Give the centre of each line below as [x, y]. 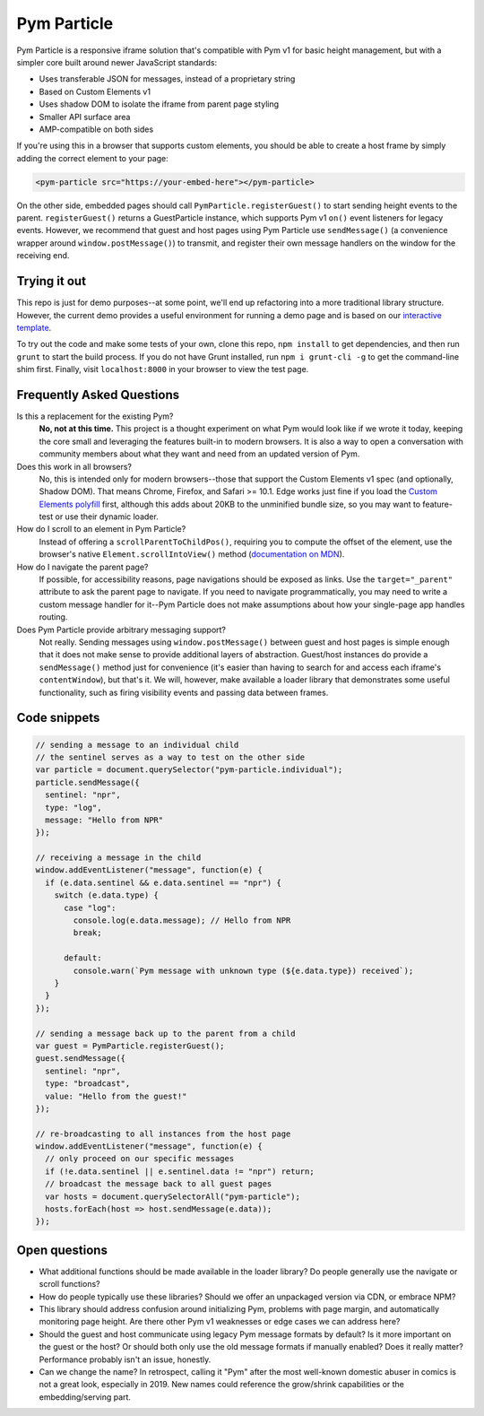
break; [87, 933]
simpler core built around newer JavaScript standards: [117, 62]
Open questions [62, 1250]
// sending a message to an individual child [137, 745]
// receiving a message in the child [118, 858]
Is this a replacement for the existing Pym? [95, 416]
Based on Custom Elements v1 [95, 91]
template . [34, 327]
